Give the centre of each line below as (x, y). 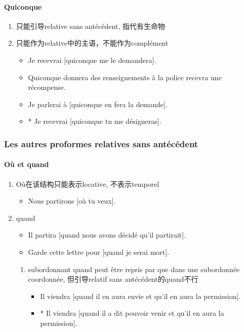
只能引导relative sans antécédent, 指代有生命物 (90, 26)
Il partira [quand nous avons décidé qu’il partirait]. (107, 235)
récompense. (47, 87)
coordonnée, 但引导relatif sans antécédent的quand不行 (113, 279)
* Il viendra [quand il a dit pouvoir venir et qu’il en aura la (132, 313)
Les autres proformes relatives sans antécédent (101, 143)
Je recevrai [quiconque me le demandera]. (92, 60)
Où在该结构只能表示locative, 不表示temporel (88, 184)
